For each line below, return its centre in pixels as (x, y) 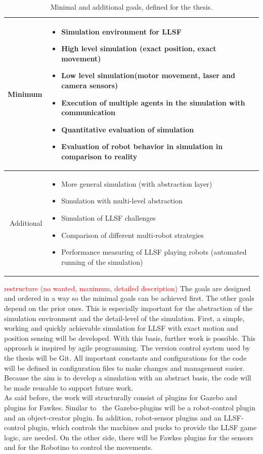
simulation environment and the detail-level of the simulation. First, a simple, (124, 318)
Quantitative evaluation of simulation (128, 129)
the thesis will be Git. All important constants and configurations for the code (125, 358)
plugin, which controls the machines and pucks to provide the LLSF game (142, 427)
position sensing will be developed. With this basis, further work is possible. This (130, 338)
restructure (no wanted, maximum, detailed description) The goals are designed (127, 288)
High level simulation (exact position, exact (139, 48)
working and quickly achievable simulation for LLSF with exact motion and (121, 328)
